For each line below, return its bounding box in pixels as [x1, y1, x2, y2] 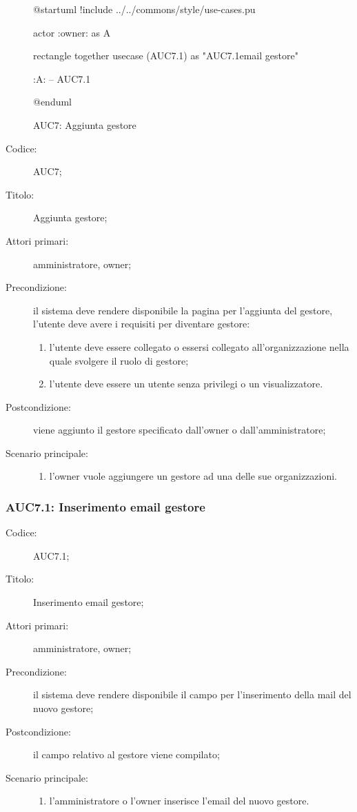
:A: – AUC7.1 [33, 71, 91, 85]
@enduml [33, 94, 72, 109]
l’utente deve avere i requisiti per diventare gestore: [33, 316, 250, 331]
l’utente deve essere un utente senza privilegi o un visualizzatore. [49, 376, 323, 391]
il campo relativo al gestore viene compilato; [33, 747, 220, 762]
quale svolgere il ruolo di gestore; [49, 353, 189, 367]
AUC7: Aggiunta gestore [33, 117, 136, 132]
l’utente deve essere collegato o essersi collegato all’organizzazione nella [49, 339, 349, 354]
